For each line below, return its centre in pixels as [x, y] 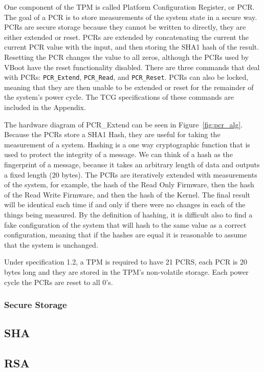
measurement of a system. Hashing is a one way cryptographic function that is [127, 144]
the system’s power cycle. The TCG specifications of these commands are [119, 97]
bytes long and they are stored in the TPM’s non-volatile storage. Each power [126, 271]
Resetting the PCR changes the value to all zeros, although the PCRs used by [127, 57]
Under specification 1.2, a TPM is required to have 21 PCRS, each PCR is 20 [126, 262]
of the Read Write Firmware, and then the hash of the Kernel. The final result [127, 194]
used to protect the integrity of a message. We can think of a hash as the [118, 154]
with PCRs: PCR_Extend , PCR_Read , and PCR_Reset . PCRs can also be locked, [126, 77]
